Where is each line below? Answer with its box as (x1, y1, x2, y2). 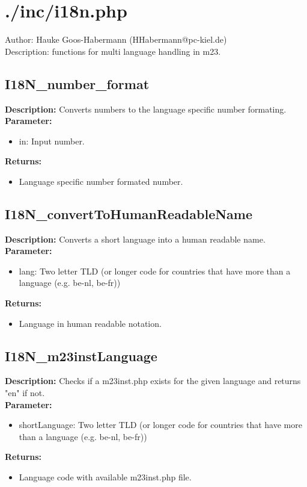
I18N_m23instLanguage (5, 346, 157, 365)
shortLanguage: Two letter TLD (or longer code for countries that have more (19, 418, 302, 431)
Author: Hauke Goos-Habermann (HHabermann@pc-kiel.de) (5, 33, 227, 46)
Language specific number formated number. (19, 175, 183, 187)
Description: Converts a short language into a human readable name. (5, 232, 266, 245)
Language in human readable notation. (19, 317, 162, 329)
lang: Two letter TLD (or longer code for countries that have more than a (19, 264, 291, 277)
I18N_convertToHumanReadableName (5, 204, 253, 223)
